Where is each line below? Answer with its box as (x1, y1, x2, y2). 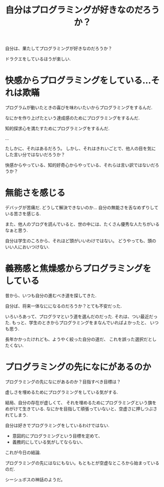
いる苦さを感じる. (5, 211, 41, 217)
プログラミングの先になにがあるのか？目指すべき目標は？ (5, 379, 121, 385)
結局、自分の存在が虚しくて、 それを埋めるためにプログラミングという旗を (5, 399, 157, 405)
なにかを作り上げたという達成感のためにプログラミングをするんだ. (5, 115, 140, 121)
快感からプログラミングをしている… (5, 75, 151, 86)
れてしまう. (5, 412, 28, 418)
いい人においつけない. (5, 244, 50, 250)
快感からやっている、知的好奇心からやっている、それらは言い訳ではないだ (5, 162, 155, 168)
